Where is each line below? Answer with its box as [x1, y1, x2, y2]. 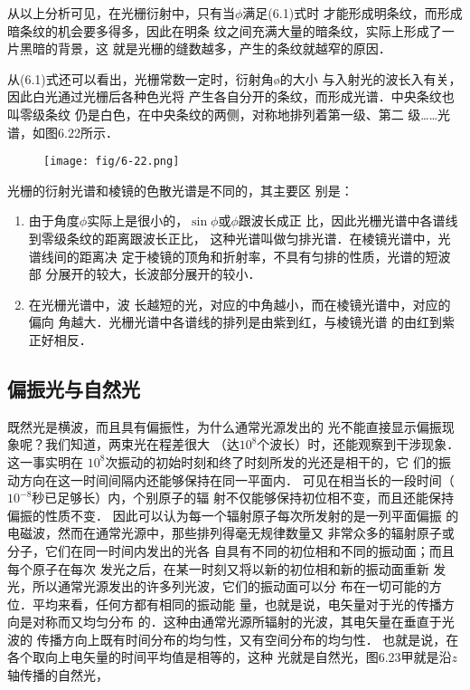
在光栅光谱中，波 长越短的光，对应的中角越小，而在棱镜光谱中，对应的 [28, 294, 451, 313]
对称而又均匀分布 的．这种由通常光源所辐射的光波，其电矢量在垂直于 [32, 612, 442, 631]
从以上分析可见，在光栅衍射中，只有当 [7, 4, 235, 22]
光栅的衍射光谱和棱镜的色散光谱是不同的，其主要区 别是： [7, 180, 353, 199]
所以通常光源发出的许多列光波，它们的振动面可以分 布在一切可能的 [32, 577, 429, 596]
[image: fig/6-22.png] [43, 155, 180, 168]
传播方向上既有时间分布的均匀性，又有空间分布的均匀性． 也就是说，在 [36, 629, 459, 648]
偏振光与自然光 [7, 374, 140, 402]
